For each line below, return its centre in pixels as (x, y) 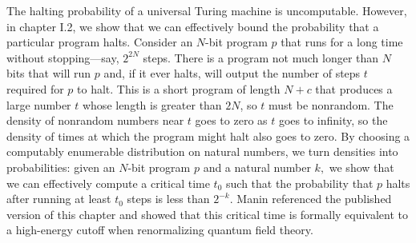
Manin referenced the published (314, 199)
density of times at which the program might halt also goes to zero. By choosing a (208, 135)
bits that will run (49, 73)
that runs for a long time (342, 42)
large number (39, 104)
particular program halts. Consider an (100, 42)
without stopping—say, (63, 57)
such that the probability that (300, 183)
